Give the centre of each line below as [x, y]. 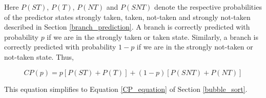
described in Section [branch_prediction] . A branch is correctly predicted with [127, 27]
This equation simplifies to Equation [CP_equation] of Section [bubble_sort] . [126, 89]
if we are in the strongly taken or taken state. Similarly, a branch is [152, 36]
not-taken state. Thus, [39, 56]
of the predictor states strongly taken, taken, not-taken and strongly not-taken [127, 17]
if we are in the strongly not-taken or [195, 47]
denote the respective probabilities [208, 7]
